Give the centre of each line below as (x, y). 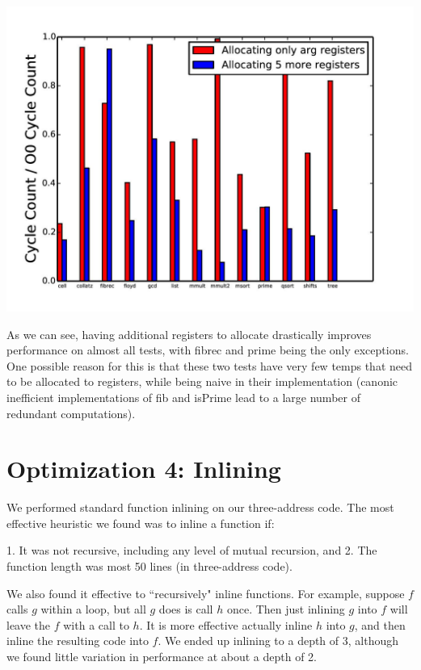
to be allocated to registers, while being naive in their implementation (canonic (202, 381)
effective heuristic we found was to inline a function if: (141, 523)
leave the (29, 624)
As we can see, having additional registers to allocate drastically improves (189, 334)
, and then (380, 624)
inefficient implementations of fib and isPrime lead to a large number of (183, 397)
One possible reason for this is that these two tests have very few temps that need (210, 365)
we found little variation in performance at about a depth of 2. (162, 657)
